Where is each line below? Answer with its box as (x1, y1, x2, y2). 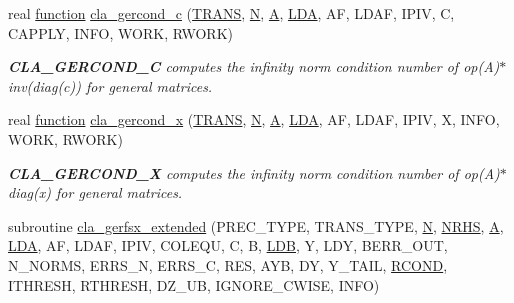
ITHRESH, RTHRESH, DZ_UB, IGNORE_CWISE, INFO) (8, 274, 380, 295)
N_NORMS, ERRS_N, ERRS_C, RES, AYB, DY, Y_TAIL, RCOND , (8, 254, 448, 275)
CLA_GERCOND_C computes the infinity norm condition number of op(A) (8, 56, 500, 77)
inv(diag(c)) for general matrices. (8, 75, 213, 96)
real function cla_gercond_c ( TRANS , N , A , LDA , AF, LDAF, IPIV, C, (8, 3, 455, 23)
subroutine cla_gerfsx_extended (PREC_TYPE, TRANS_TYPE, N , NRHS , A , (8, 215, 504, 236)
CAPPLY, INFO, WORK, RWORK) (8, 22, 233, 43)
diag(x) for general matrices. (8, 182, 183, 203)
